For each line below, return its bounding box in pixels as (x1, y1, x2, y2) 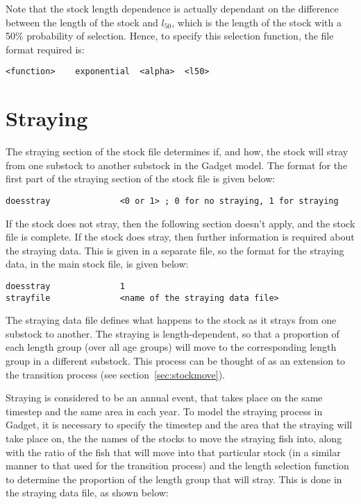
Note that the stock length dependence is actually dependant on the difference (6, 1, 339, 15)
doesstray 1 (6, 281, 125, 291)
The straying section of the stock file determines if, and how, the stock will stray (6, 144, 349, 159)
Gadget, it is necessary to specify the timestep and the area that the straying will (6, 417, 353, 432)
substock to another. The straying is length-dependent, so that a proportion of (6, 326, 339, 340)
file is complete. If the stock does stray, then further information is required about (6, 229, 355, 244)
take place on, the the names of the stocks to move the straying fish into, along (6, 431, 342, 446)
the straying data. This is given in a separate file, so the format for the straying (6, 243, 344, 257)
